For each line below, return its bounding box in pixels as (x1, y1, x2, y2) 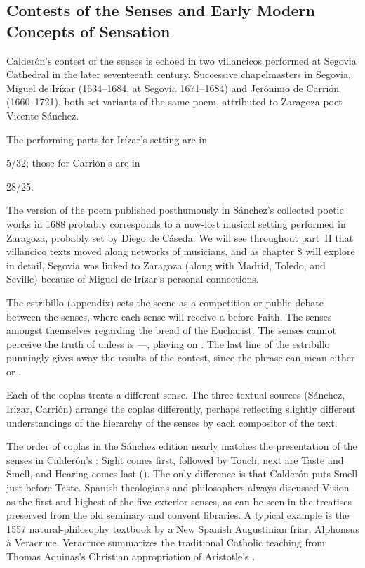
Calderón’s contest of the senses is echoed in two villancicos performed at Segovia (6, 53, 357, 67)
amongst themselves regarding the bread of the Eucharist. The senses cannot (6, 323, 336, 337)
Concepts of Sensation (6, 20, 171, 41)
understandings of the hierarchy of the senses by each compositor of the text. (6, 415, 338, 430)
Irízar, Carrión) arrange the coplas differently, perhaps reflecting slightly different (6, 401, 356, 416)
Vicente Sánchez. (6, 108, 79, 122)
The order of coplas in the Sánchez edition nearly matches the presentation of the (6, 439, 357, 453)
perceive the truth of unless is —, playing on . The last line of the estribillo (6, 336, 330, 351)
